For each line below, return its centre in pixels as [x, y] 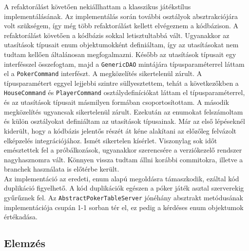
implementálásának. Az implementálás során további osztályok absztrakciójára [121, 16]
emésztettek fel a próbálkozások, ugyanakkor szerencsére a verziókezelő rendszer [123, 150]
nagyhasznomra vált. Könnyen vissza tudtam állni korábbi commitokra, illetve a [124, 159]
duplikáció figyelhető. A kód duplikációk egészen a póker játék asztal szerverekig [124, 188]
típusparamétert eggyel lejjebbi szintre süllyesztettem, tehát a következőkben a [121, 83]
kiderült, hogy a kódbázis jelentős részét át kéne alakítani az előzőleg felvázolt [120, 130]
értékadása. [21, 217]
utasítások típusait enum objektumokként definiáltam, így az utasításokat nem [121, 45]
